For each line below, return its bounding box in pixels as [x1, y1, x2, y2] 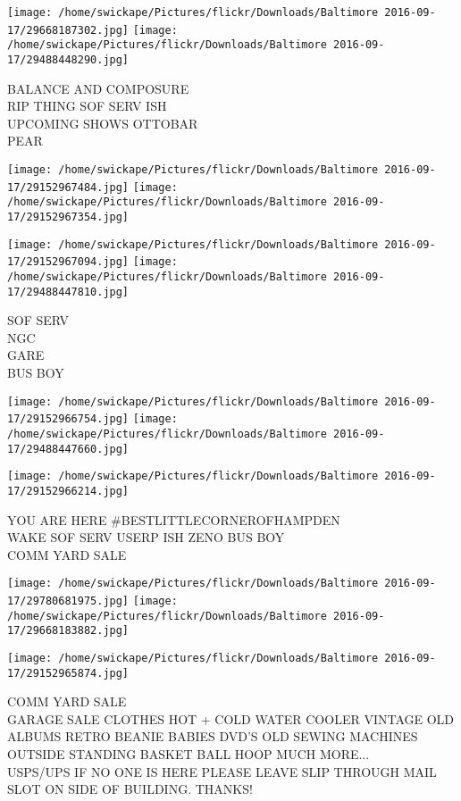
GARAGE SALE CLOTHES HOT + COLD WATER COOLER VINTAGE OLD [7, 709, 455, 728]
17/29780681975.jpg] [7, 595, 130, 607]
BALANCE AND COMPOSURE [7, 79, 189, 97]
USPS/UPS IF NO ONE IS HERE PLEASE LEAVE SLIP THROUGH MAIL [7, 762, 437, 780]
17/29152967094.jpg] [7, 255, 130, 269]
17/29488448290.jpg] [7, 53, 130, 66]
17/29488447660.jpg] [7, 442, 130, 455]
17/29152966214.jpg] [7, 484, 130, 497]
